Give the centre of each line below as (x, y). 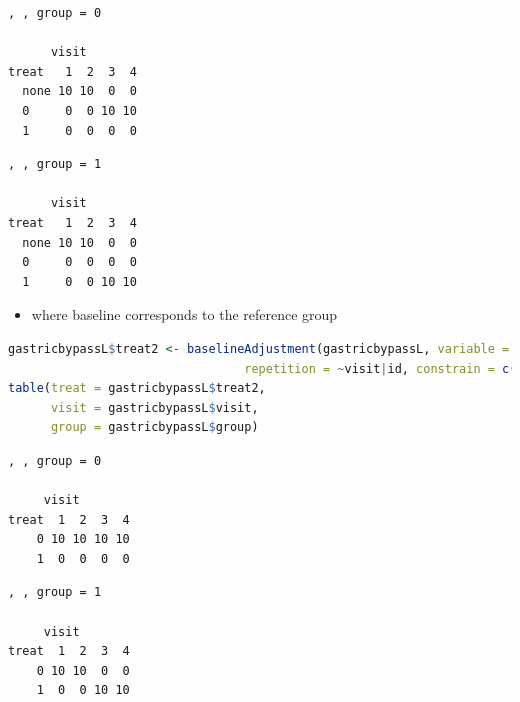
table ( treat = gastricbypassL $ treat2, (137, 388)
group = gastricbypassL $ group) (154, 427)
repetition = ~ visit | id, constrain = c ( (380, 368)
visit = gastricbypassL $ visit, (154, 407)
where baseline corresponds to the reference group (184, 314)
